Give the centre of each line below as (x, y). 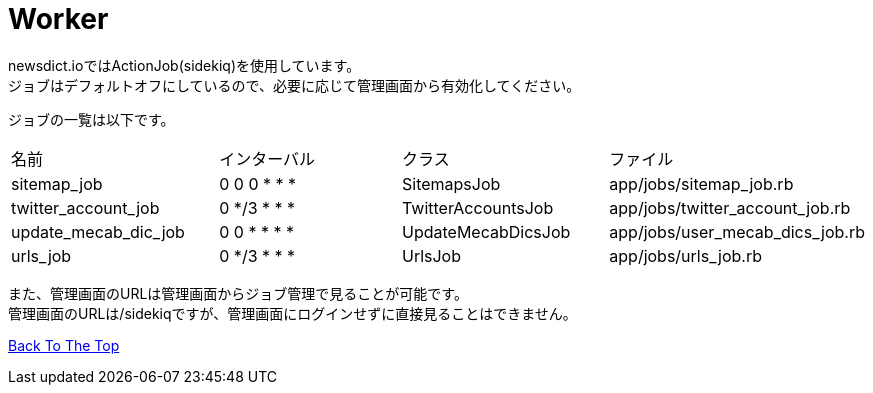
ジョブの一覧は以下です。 (91, 119)
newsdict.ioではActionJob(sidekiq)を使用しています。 (184, 65)
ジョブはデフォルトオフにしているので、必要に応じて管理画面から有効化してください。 (294, 85)
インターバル (267, 158)
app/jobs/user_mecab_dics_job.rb (737, 231)
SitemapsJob (451, 183)
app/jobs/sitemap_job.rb (701, 183)
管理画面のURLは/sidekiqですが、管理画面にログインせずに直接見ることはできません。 (292, 313)
